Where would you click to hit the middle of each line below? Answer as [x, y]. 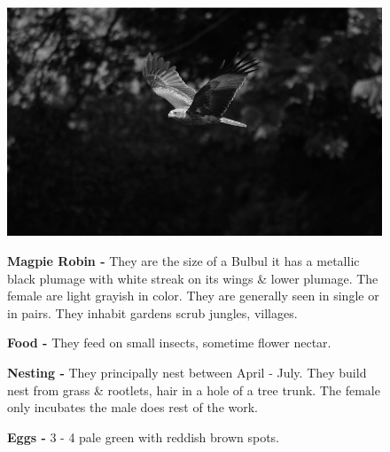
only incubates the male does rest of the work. [133, 407]
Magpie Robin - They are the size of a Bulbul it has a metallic [183, 261]
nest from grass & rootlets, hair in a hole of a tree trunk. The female [194, 390]
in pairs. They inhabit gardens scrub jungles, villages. [152, 312]
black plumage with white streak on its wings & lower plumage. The [193, 278]
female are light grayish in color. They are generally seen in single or [193, 296]
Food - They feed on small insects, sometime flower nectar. [169, 343]
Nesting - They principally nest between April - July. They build [187, 373]
